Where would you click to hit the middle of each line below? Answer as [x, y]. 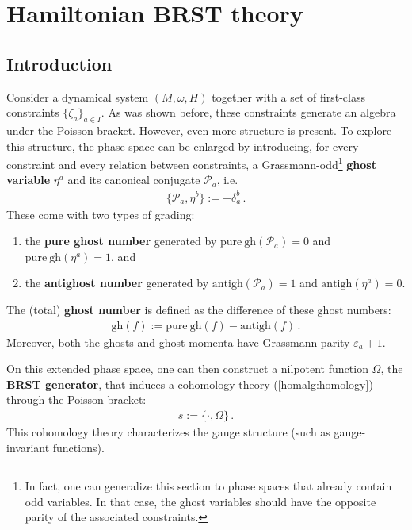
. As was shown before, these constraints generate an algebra [248, 112]
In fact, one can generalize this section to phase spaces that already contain [208, 486]
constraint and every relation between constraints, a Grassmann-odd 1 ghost [191, 163]
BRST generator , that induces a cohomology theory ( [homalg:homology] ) [190, 384]
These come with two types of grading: [101, 214]
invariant [28, 447]
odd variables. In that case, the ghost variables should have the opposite [200, 501]
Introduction [59, 63]
